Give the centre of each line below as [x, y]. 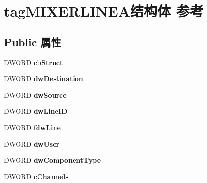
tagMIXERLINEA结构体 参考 [104, 11]
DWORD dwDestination [44, 78]
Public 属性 [33, 42]
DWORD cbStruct [34, 62]
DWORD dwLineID [36, 111]
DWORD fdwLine [32, 127]
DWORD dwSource [35, 94]
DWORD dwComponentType [53, 160]
